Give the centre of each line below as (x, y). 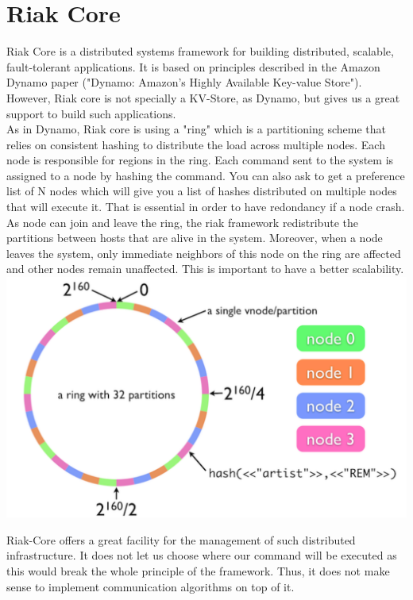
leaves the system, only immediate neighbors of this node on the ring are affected (204, 253)
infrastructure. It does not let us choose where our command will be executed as (202, 555)
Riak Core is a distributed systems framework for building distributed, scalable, (200, 51)
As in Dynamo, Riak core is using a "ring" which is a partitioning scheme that (197, 129)
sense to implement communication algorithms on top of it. (151, 586)
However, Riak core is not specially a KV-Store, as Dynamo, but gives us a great (203, 97)
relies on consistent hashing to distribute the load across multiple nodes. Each (196, 144)
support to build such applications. (91, 113)
